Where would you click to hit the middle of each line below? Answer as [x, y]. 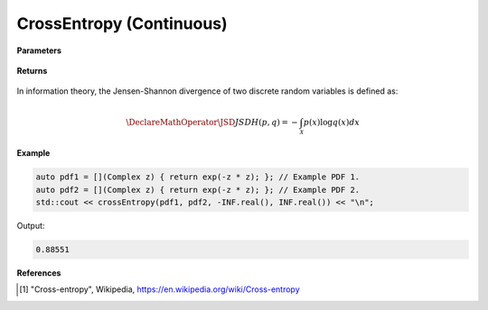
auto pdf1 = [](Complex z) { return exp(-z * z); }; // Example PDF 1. [198, 177]
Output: [31, 225]
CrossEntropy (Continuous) [122, 23]
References [39, 273]
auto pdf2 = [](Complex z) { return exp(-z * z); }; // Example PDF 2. [198, 190]
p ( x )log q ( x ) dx [332, 122]
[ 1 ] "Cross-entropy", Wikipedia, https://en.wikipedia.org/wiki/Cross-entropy [160, 289]
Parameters [39, 50]
